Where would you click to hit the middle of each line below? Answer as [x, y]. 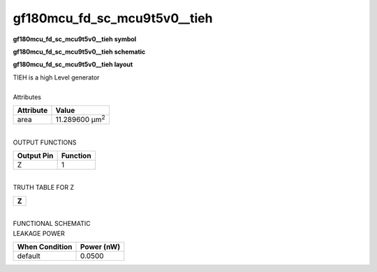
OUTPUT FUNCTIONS [45, 142]
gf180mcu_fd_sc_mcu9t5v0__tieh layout [73, 65]
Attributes [27, 97]
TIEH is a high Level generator [56, 77]
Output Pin [35, 156]
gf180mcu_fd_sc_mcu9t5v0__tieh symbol [75, 39]
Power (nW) [101, 246]
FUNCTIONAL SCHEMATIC [52, 224]
